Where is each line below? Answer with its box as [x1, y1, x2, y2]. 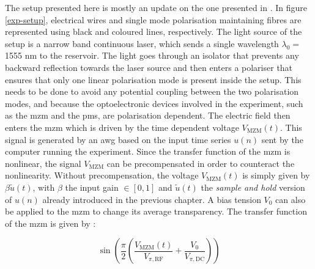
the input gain [65, 180, 119, 193]
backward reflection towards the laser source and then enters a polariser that [5, 61, 293, 73]
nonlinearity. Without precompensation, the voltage [5, 169, 199, 182]
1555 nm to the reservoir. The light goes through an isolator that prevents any [5, 49, 299, 62]
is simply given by [242, 169, 310, 182]
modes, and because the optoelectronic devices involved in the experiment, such [5, 97, 303, 109]
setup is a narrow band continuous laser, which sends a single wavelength [5, 37, 279, 50]
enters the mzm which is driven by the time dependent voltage [5, 120, 239, 133]
